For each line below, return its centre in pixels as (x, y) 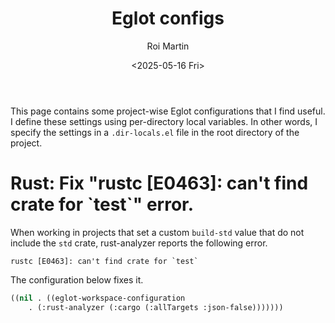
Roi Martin (168, 46)
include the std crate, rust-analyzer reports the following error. (139, 243)
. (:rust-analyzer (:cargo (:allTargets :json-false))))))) (156, 307)
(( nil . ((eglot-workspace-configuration (98, 298)
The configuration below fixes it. (77, 279)
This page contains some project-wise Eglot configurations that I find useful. (168, 111)
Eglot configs (168, 18)
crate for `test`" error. (102, 204)
